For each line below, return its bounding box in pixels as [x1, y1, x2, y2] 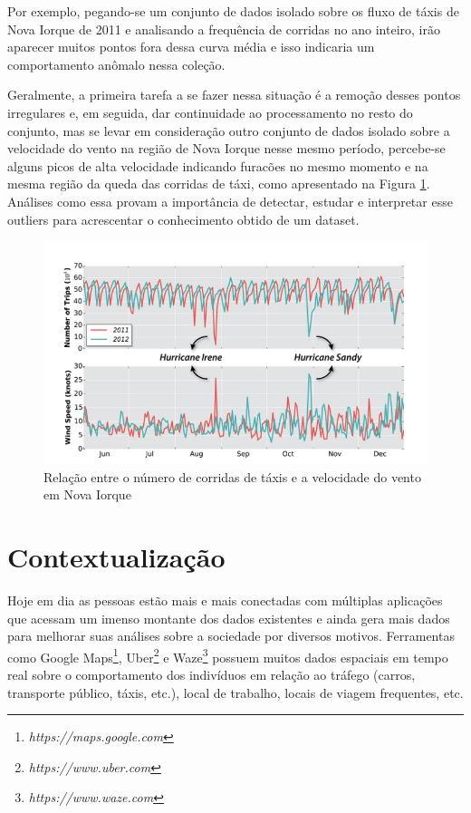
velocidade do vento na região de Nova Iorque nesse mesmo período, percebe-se [7, 139, 446, 158]
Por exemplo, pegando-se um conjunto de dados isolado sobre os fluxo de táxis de [7, 2, 459, 20]
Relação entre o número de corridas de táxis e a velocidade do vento [43, 467, 421, 486]
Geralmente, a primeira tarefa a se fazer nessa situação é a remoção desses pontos [7, 85, 461, 104]
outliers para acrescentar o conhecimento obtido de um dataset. [7, 209, 360, 228]
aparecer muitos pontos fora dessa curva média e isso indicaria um [7, 37, 375, 56]
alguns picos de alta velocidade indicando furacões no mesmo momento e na [7, 156, 428, 175]
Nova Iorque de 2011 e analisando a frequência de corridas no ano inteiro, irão [7, 19, 440, 38]
